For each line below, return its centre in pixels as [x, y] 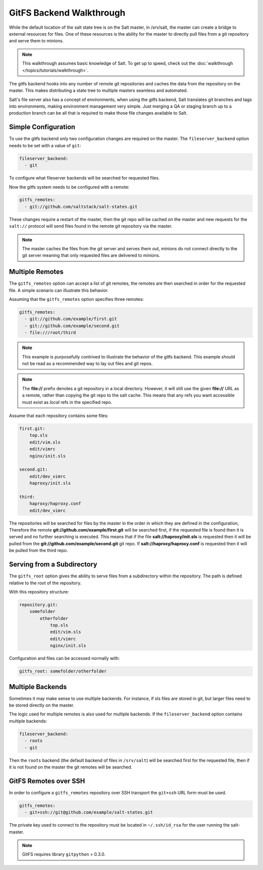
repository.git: [39, 604]
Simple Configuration [42, 127]
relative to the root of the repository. [45, 583]
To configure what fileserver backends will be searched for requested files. [85, 178]
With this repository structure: [39, 592]
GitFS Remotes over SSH [47, 781]
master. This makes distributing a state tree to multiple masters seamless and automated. [98, 91]
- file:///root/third [50, 333]
